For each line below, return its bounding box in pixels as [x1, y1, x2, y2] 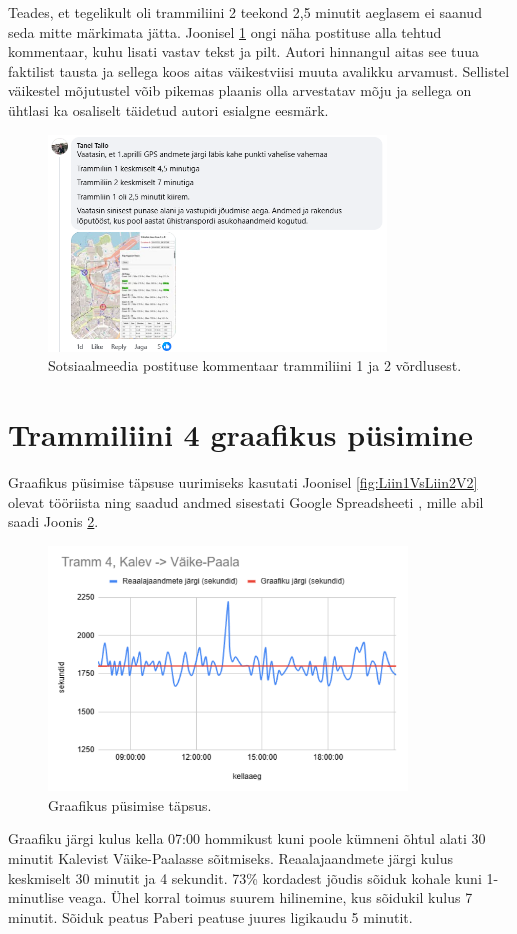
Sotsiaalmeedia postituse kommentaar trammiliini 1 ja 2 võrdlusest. [48, 355, 462, 376]
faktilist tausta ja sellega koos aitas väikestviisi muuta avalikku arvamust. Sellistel [8, 60, 510, 81]
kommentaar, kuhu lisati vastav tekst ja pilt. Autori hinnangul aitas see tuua [8, 41, 480, 62]
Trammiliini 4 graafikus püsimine [8, 414, 474, 455]
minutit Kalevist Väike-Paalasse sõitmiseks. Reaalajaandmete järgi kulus [8, 848, 454, 869]
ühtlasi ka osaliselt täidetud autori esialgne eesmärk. [8, 99, 329, 120]
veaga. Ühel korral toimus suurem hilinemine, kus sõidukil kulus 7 [68, 887, 473, 908]
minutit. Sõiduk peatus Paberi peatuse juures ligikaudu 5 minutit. [8, 906, 413, 927]
